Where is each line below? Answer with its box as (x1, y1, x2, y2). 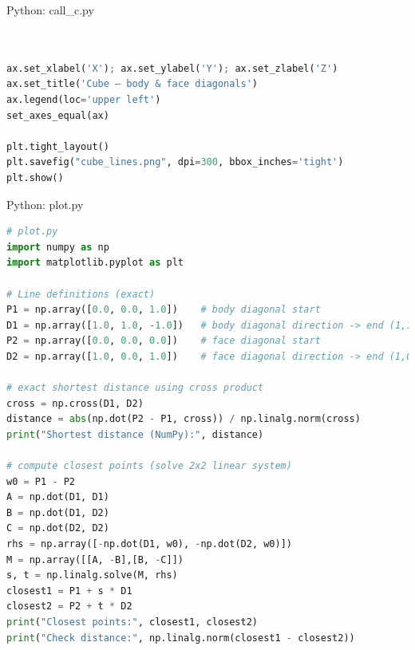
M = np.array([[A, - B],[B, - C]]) (6, 553, 184, 565)
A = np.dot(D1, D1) (6, 491, 109, 503)
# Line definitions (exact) (6, 288, 156, 300)
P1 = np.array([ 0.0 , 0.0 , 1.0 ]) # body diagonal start (6, 304, 321, 316)
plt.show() (6, 171, 64, 183)
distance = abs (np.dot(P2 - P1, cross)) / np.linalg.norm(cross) (6, 413, 361, 425)
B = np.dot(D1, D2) (6, 506, 109, 518)
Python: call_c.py (6, 2, 94, 18)
